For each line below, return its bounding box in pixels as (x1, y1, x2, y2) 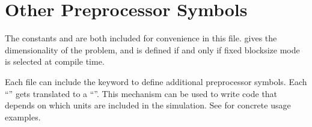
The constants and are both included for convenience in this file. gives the (5, 32, 277, 44)
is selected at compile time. (5, 55, 105, 68)
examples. (5, 110, 41, 123)
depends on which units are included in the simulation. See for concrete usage (5, 99, 291, 111)
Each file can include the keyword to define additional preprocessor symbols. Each (5, 75, 307, 87)
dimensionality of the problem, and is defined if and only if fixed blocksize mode (5, 43, 300, 56)
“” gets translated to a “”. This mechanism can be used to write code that (5, 87, 278, 99)
